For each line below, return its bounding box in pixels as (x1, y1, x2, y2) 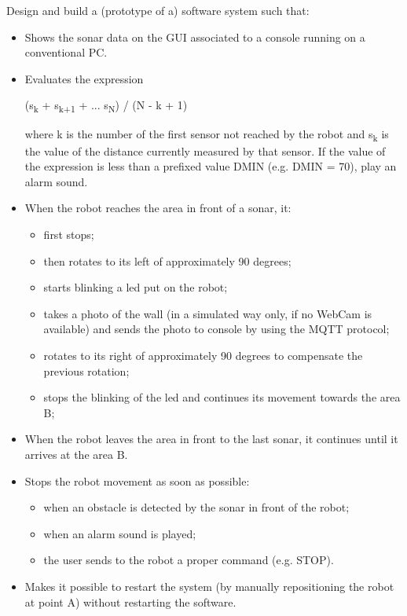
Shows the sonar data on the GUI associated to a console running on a (24, 28, 365, 45)
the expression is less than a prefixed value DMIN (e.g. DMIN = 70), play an (24, 158, 397, 174)
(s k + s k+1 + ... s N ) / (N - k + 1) (24, 97, 188, 115)
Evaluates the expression (24, 70, 144, 86)
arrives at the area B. (24, 445, 128, 462)
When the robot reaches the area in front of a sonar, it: (24, 200, 291, 216)
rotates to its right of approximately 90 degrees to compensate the (43, 346, 363, 363)
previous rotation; (43, 362, 130, 379)
